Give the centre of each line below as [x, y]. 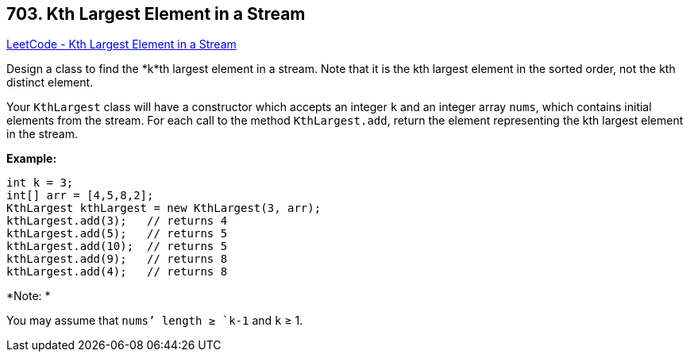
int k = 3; [40, 183]
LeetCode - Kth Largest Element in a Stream [121, 44]
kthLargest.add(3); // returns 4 [117, 221]
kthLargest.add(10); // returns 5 [117, 246]
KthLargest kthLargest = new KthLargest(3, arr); [164, 208]
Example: [32, 159]
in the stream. [42, 134]
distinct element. [50, 83]
